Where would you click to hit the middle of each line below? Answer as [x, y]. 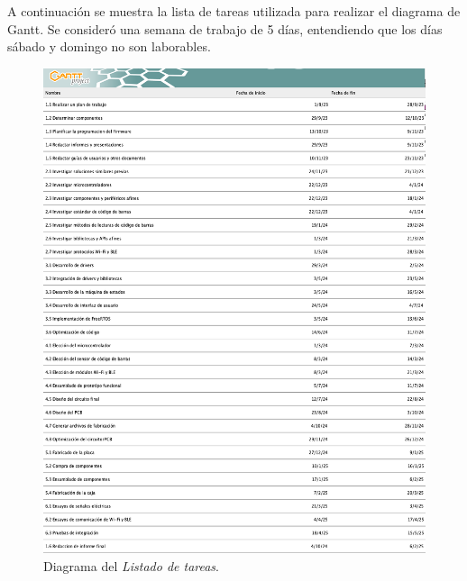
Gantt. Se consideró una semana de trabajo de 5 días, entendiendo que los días [225, 28]
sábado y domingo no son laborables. [109, 46]
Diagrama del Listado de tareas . [132, 565]
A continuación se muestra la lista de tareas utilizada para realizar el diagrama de [234, 11]
